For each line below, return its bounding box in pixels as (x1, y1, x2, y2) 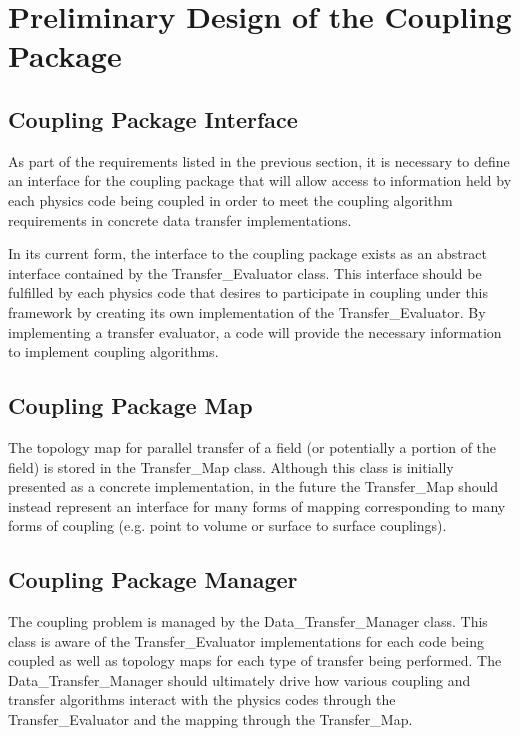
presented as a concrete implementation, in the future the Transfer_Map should (8, 476, 499, 497)
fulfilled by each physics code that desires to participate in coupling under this (8, 282, 489, 303)
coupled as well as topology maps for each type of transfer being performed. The (8, 650, 502, 671)
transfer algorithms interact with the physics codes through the (8, 689, 396, 710)
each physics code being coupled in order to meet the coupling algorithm (8, 189, 453, 210)
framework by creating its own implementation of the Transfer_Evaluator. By (8, 301, 486, 322)
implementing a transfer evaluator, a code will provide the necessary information (8, 321, 502, 342)
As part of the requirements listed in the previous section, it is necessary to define (8, 150, 510, 171)
